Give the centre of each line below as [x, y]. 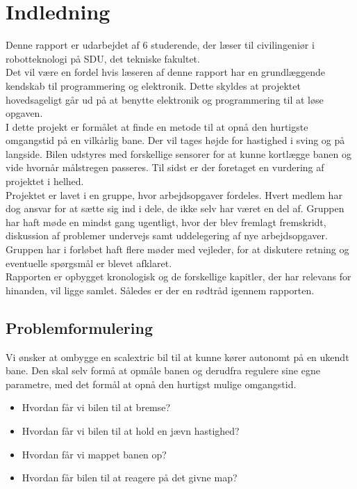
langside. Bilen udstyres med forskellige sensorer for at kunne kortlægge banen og [178, 153]
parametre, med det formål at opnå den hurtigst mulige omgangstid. [151, 384]
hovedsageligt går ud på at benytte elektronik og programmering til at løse [165, 99]
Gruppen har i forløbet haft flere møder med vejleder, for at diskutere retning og [177, 249]
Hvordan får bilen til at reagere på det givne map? [130, 478]
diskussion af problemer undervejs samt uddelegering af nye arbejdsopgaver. [167, 235]
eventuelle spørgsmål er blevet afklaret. [89, 263]
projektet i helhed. [45, 181]
